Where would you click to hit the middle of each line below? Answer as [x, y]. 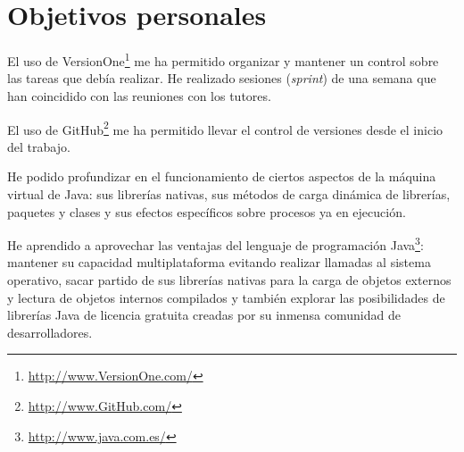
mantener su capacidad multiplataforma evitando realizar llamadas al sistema [219, 262]
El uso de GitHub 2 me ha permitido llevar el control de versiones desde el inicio [225, 128]
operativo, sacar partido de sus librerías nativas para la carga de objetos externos [229, 280]
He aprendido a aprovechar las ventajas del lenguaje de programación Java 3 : [215, 243]
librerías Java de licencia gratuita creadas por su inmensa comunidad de [204, 315]
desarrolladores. [50, 332]
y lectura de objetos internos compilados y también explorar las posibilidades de [226, 297]
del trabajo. [39, 146]
